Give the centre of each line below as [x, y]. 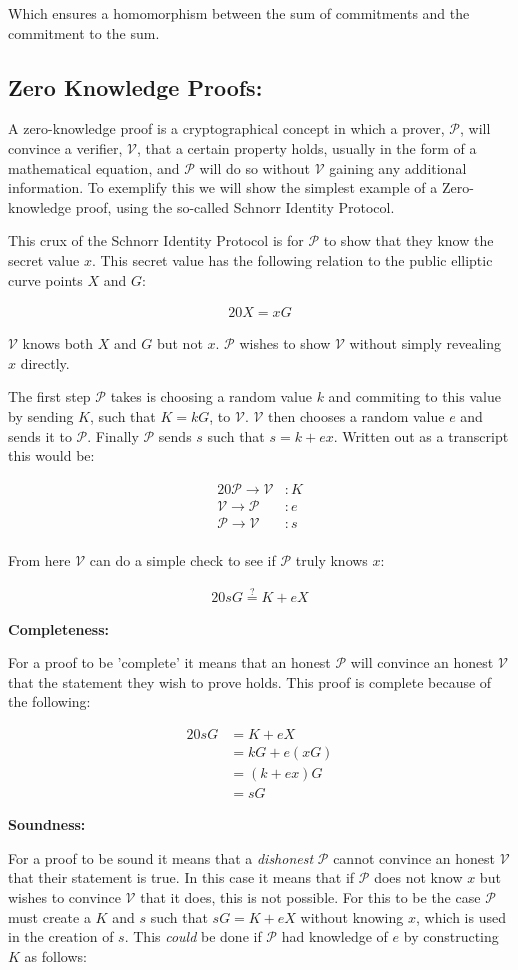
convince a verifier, [65, 147]
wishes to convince [64, 896]
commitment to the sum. [84, 32]
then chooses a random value [356, 415]
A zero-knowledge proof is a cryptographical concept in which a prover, [226, 128]
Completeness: [59, 628]
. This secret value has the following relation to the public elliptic [292, 259]
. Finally [113, 435]
